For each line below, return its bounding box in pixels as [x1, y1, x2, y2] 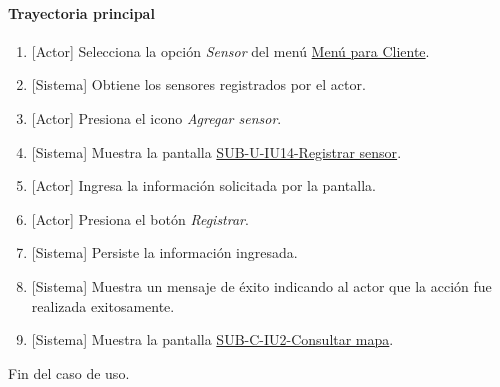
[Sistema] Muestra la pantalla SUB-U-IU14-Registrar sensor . [31, 141, 402, 162]
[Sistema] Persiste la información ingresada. [31, 242, 298, 263]
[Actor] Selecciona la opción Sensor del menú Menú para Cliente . [31, 40, 430, 61]
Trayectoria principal [8, 2, 155, 23]
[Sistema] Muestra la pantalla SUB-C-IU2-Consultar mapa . [31, 329, 394, 350]
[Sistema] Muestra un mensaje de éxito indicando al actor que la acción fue [31, 275, 492, 296]
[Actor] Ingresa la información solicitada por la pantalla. [31, 175, 376, 196]
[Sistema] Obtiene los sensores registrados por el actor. [31, 74, 366, 95]
